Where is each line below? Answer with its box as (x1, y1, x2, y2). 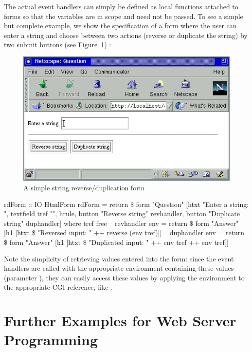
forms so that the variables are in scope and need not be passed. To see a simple (4, 11, 243, 21)
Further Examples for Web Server (4, 311, 236, 331)
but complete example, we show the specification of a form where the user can (4, 20, 237, 31)
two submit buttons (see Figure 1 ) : (4, 39, 111, 50)
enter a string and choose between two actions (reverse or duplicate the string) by (4, 30, 248, 40)
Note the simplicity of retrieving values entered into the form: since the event (4, 253, 234, 263)
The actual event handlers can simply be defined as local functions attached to (4, 1, 238, 11)
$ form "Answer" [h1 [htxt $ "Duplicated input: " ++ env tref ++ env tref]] (4, 237, 229, 247)
